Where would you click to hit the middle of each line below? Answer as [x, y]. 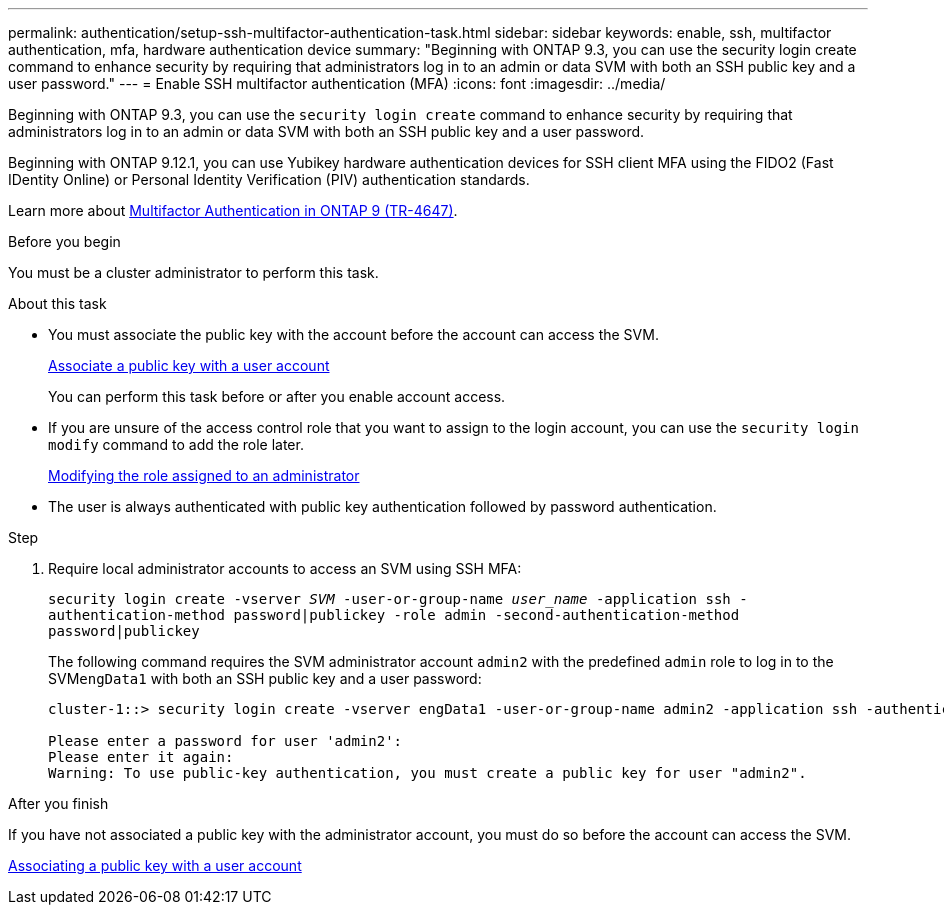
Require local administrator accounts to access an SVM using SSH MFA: [285, 568]
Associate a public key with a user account [189, 365]
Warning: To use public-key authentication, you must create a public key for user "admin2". [427, 773]
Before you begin [64, 241]
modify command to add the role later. [176, 444]
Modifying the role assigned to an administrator [204, 475]
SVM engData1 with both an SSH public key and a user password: [265, 678]
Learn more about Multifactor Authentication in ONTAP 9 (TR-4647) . [233, 210]
